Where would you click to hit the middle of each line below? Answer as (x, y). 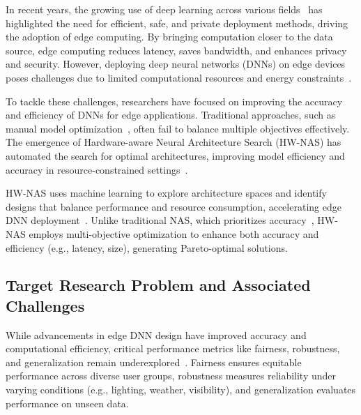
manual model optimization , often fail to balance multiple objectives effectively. (178, 128)
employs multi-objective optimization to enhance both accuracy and (174, 233)
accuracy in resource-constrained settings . (97, 169)
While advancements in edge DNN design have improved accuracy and (156, 334)
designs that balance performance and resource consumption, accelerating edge (174, 206)
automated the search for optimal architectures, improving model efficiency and (175, 155)
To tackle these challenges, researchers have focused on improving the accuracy (174, 101)
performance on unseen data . (67, 403)
